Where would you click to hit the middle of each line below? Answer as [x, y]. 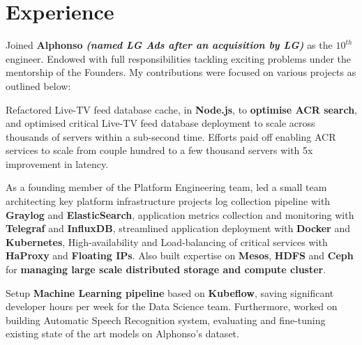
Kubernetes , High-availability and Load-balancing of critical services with [167, 242]
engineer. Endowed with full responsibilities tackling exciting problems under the [178, 58]
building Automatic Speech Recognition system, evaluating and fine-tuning [166, 320]
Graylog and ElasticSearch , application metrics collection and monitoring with [180, 214]
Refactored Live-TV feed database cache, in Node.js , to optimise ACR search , [182, 109]
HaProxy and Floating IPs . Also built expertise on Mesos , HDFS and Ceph [180, 255]
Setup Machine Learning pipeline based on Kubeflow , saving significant [170, 292]
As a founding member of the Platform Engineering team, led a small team [166, 187]
